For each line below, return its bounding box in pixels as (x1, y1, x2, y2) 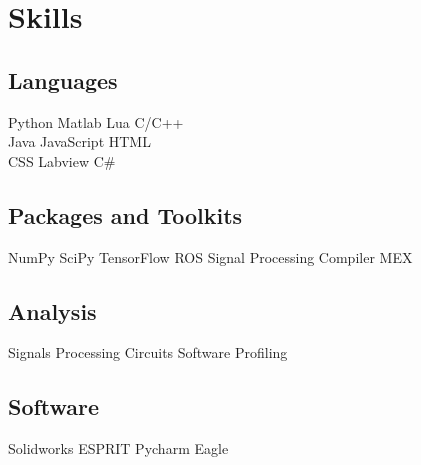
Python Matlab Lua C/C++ (8, 111, 184, 132)
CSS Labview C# (8, 150, 116, 171)
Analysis (8, 295, 97, 326)
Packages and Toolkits (8, 199, 243, 230)
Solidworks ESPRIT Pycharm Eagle (8, 438, 229, 459)
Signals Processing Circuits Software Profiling (8, 342, 288, 363)
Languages (8, 64, 118, 95)
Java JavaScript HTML (8, 131, 151, 152)
